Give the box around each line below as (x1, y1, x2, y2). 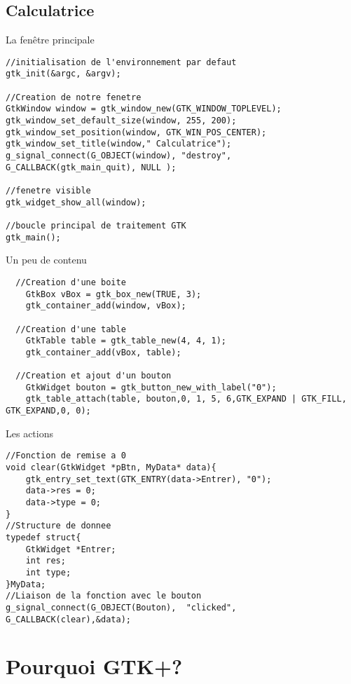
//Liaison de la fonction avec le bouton (6, 591, 202, 601)
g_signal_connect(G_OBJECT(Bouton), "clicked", (6, 602, 237, 613)
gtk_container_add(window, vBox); (25, 301, 186, 311)
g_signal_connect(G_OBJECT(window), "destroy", (6, 151, 232, 161)
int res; (25, 556, 66, 566)
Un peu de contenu (6, 252, 87, 267)
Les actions (6, 425, 53, 440)
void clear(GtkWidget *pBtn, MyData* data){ (6, 463, 216, 473)
